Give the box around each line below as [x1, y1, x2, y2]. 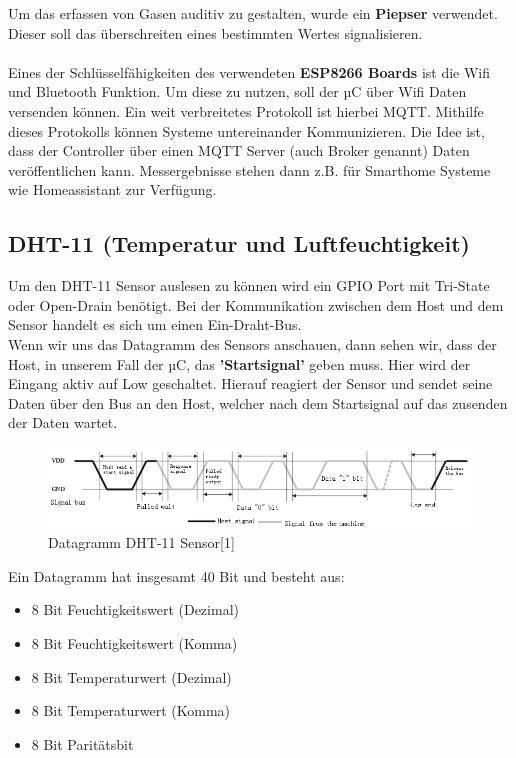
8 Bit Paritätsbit [31, 733, 134, 754]
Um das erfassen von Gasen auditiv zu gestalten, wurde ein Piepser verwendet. [8, 3, 498, 23]
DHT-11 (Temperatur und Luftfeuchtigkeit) [8, 228, 470, 259]
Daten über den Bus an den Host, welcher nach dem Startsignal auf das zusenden [8, 392, 508, 413]
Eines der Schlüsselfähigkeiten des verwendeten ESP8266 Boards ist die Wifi [8, 61, 491, 82]
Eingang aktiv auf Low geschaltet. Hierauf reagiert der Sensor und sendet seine [8, 373, 493, 394]
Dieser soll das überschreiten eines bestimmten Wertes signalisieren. [8, 22, 423, 43]
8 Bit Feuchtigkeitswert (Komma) [31, 632, 238, 653]
